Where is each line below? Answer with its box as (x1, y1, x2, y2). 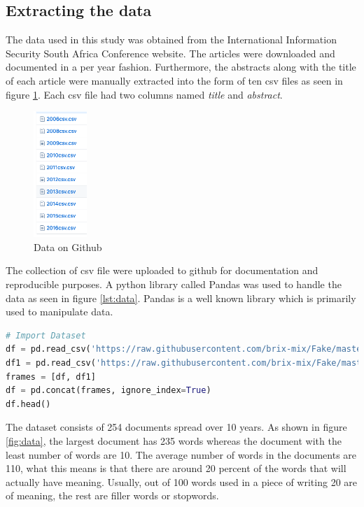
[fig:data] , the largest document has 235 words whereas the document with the (6, 433, 342, 448)
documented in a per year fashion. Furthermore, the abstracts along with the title (6, 59, 356, 74)
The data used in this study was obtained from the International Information (6, 32, 337, 47)
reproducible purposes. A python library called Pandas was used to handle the (6, 276, 342, 291)
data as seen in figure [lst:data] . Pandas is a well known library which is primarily (6, 290, 356, 305)
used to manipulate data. (6, 304, 113, 319)
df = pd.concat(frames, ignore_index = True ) (6, 385, 211, 396)
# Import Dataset (6, 330, 86, 341)
